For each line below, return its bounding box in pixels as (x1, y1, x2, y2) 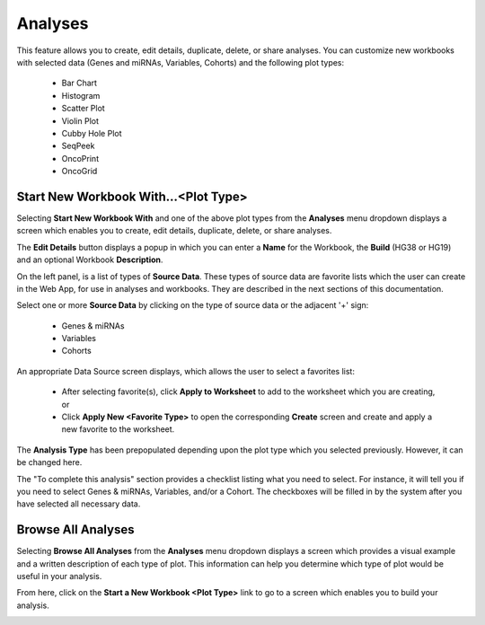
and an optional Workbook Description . (16, 254, 163, 265)
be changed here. (16, 457, 83, 468)
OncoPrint (61, 153, 99, 163)
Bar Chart (61, 77, 98, 89)
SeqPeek (61, 140, 95, 152)
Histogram (61, 90, 101, 101)
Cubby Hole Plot (61, 128, 122, 138)
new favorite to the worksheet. (61, 424, 175, 435)
